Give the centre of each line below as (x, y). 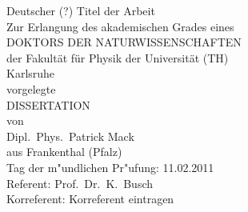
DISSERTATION (48, 104)
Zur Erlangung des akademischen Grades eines (120, 26)
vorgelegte (31, 88)
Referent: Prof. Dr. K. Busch (80, 183)
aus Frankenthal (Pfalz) (64, 152)
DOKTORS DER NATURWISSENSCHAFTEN (124, 42)
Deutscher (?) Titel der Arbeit (81, 10)
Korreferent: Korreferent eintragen (90, 199)
